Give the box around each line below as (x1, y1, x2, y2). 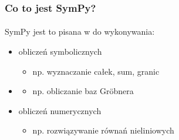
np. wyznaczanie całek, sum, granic (32, 65, 160, 77)
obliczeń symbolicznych (18, 45, 102, 58)
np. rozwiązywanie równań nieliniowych (32, 124, 174, 136)
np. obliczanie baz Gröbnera (32, 85, 134, 97)
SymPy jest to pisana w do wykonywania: (5, 25, 155, 38)
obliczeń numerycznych (18, 104, 102, 116)
